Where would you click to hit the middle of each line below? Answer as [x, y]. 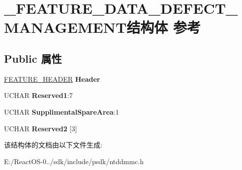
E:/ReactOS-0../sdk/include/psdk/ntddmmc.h [74, 161]
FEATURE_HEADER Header [52, 79]
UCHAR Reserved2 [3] [41, 128]
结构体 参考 [164, 27]
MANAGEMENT [65, 27]
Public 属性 [33, 58]
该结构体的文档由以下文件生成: [53, 145]
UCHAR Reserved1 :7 [38, 95]
